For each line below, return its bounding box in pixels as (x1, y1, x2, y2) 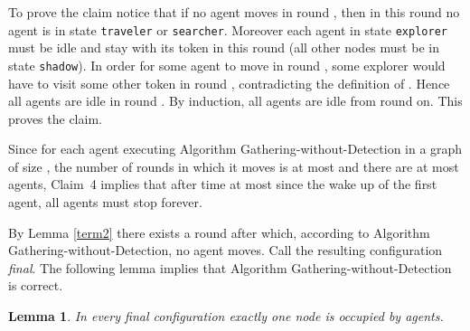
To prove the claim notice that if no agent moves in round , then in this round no (8, 3, 460, 21)
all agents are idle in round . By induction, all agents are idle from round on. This (8, 91, 463, 110)
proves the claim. (8, 109, 102, 128)
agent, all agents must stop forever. (8, 193, 202, 212)
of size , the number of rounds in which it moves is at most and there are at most (8, 156, 459, 175)
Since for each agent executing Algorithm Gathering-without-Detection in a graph (8, 139, 463, 158)
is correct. (8, 276, 63, 295)
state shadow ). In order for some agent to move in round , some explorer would (8, 55, 446, 74)
